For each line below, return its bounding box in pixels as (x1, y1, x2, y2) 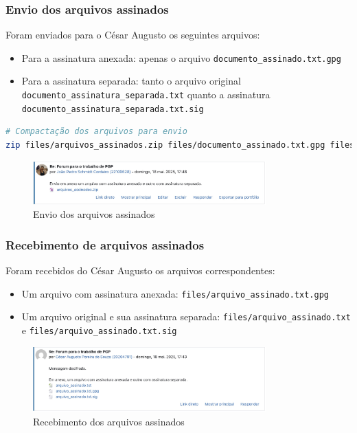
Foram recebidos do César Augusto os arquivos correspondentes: (5, 263, 275, 278)
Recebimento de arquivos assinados (5, 236, 205, 253)
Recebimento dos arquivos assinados (33, 414, 185, 428)
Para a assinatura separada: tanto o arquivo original (21, 74, 241, 88)
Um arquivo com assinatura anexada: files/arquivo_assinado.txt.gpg (21, 286, 329, 300)
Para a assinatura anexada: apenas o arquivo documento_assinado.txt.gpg (21, 50, 341, 65)
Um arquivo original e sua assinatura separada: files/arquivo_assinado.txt (21, 309, 351, 324)
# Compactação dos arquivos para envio (5, 126, 187, 137)
